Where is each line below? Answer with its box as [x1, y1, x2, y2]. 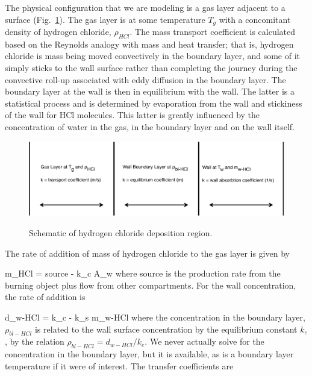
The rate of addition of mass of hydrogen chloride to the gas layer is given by [5, 246, 290, 259]
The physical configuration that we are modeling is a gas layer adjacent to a [5, 1, 285, 13]
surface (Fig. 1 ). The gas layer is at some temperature [5, 13, 205, 25]
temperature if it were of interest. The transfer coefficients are [5, 359, 234, 372]
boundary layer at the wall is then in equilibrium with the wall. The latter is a [5, 85, 295, 98]
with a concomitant [219, 13, 291, 25]
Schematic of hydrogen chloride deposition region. [29, 226, 213, 239]
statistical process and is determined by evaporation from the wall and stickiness [5, 96, 302, 109]
